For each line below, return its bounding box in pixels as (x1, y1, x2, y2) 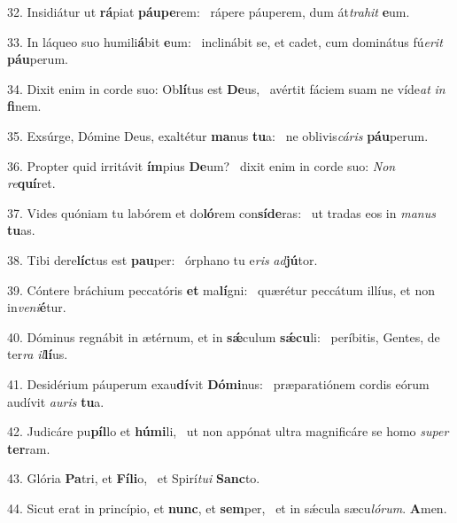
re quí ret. (7, 174, 56, 192)
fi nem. (7, 97, 42, 115)
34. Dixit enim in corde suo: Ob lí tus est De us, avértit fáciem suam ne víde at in (7, 79, 445, 98)
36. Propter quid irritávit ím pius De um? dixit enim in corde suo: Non (7, 156, 396, 175)
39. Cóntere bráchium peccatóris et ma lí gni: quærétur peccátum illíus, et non (7, 280, 435, 299)
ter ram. (7, 439, 50, 457)
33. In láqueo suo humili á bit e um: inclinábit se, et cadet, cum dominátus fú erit (7, 32, 443, 51)
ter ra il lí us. (7, 345, 68, 363)
